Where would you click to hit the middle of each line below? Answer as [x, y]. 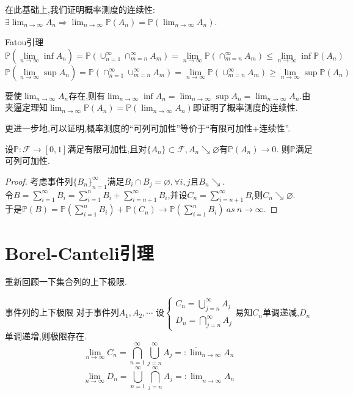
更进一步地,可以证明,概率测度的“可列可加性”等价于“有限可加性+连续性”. [148, 127]
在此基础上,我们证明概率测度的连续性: [80, 9]
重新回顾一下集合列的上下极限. [66, 282]
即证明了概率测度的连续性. [245, 107]
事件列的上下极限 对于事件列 [62, 312]
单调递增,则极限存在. [46, 336]
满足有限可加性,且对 [107, 148]
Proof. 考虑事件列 [39, 181]
